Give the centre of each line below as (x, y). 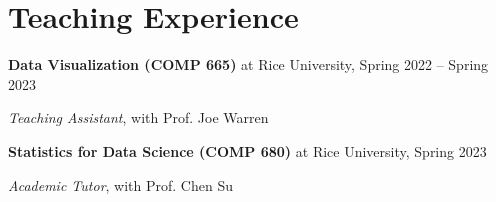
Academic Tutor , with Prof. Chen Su (120, 184)
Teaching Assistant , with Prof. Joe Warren (138, 117)
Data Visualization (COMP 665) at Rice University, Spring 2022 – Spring (248, 64)
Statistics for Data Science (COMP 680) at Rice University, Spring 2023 (247, 150)
